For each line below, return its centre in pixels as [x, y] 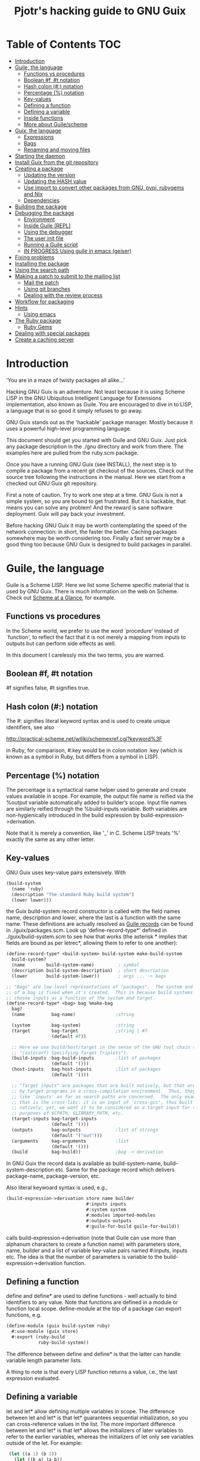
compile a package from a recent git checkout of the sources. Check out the [100, 470]
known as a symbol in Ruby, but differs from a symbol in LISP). [83, 757]
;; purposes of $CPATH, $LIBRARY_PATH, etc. [68, 1113]
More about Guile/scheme [56, 124]
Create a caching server [44, 339]
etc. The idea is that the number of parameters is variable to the [84, 1257]
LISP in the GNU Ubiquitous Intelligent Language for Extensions [84, 398]
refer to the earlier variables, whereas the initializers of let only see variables [100, 1437]
